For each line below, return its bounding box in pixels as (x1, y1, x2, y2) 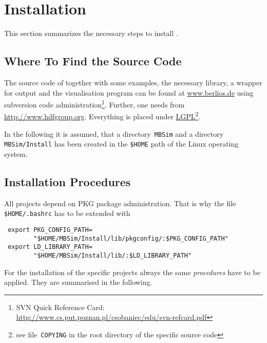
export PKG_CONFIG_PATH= (8, 226, 92, 233)
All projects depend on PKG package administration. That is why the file (4, 197, 236, 208)
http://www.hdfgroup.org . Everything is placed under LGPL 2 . (4, 110, 201, 122)
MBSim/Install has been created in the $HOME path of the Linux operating (4, 138, 239, 149)
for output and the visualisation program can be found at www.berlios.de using (4, 87, 254, 98)
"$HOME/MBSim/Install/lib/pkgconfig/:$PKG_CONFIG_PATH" (33, 234, 228, 242)
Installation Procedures (4, 173, 131, 189)
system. (4, 148, 28, 159)
